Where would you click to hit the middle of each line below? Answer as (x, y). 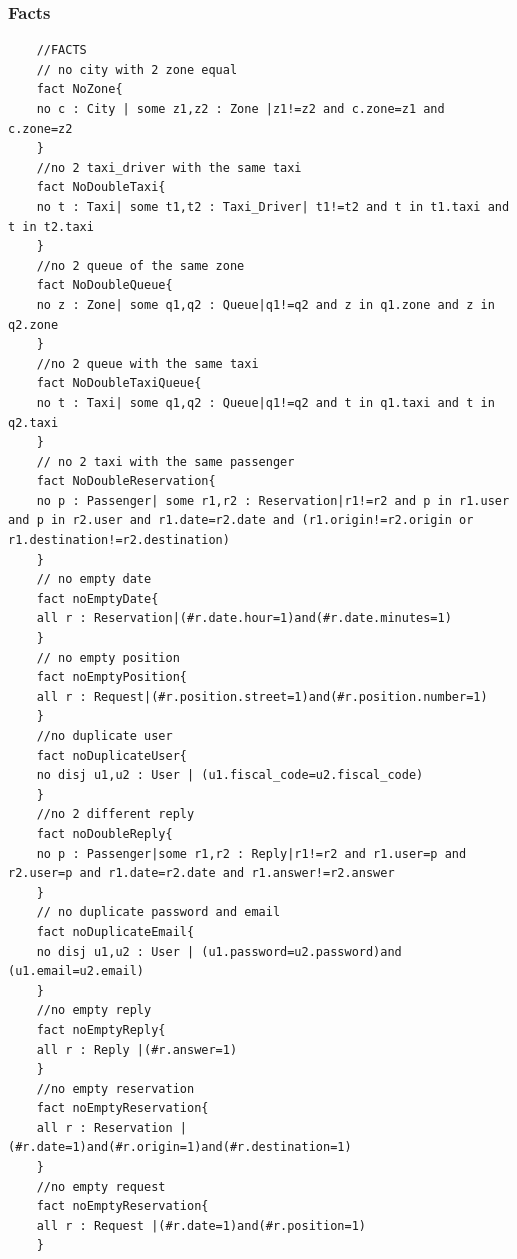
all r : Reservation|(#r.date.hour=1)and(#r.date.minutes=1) (244, 618)
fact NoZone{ (79, 89)
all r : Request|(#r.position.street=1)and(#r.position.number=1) (262, 696)
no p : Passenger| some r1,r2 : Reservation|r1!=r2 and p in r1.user (273, 500)
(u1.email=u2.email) (76, 971)
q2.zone (33, 324)
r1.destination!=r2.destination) (119, 540)
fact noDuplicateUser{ (111, 755)
